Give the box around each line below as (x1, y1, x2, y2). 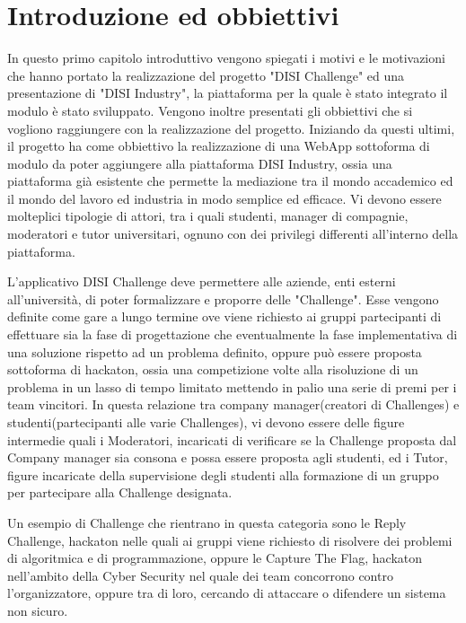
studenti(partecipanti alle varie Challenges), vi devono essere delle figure (7, 413, 405, 431)
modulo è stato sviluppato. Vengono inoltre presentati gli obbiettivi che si (7, 101, 413, 119)
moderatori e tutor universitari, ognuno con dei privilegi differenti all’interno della (7, 224, 459, 243)
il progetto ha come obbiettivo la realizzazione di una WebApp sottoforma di (7, 136, 430, 155)
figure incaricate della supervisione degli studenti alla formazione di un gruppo (7, 465, 439, 484)
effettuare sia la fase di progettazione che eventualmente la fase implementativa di (7, 325, 458, 344)
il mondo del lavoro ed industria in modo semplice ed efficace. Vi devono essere (7, 189, 442, 207)
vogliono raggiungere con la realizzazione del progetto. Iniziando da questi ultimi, (7, 118, 455, 137)
